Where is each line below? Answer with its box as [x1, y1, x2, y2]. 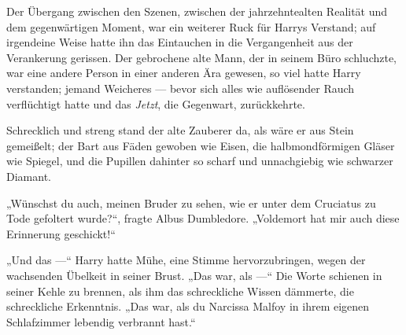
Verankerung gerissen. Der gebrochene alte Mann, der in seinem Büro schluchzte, [6, 49, 397, 65]
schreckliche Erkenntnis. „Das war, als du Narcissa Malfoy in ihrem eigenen [6, 298, 370, 315]
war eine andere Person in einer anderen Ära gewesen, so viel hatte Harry [6, 64, 361, 81]
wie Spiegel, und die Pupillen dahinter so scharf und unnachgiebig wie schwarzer [6, 153, 393, 169]
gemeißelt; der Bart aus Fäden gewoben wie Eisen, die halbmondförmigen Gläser [6, 137, 395, 153]
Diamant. [6, 167, 51, 184]
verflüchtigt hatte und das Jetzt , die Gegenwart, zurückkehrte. [6, 95, 305, 112]
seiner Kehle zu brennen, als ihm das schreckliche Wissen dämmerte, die [6, 282, 354, 299]
